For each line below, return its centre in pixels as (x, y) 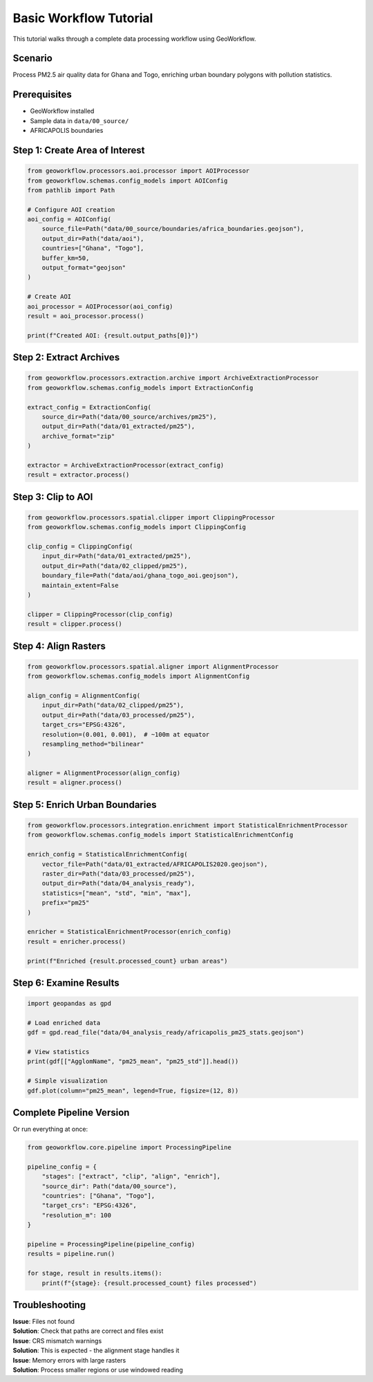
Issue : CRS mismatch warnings (57, 1340)
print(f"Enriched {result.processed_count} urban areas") (127, 961)
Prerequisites (42, 94)
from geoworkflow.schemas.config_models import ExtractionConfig (140, 388)
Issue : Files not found (44, 1322)
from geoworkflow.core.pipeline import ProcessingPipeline (129, 1148)
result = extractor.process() (78, 475)
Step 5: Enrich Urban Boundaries (85, 805)
